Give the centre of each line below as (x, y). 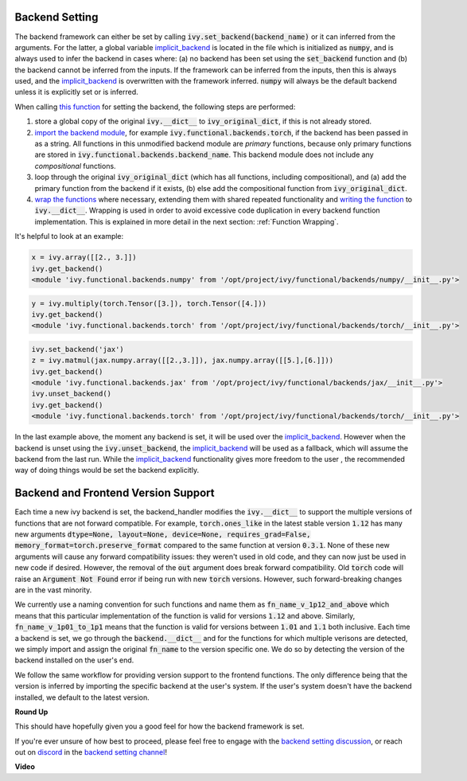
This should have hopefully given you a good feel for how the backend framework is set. (160, 726)
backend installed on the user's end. (74, 660)
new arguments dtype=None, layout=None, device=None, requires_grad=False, (163, 534)
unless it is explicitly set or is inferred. (76, 92)
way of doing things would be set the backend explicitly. (107, 471)
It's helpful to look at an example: (69, 236)
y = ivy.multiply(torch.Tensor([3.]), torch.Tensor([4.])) (149, 303)
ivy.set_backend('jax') (78, 349)
